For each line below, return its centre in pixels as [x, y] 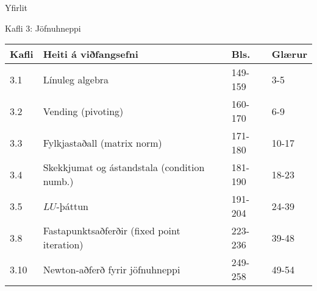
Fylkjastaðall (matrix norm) [102, 142]
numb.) [58, 181]
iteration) [63, 245]
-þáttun [73, 206]
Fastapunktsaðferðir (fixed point [112, 231]
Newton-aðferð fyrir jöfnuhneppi [112, 269]
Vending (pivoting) [83, 111]
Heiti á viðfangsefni [91, 54]
